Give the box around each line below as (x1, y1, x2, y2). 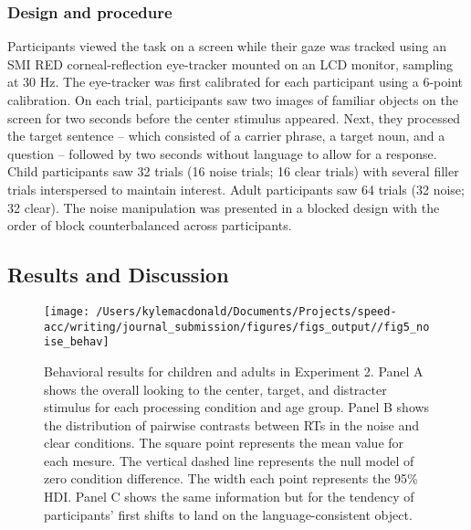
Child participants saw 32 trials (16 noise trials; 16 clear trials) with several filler (7, 162, 459, 181)
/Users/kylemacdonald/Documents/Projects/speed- (96, 304, 397, 318)
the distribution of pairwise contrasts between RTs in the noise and (44, 415, 420, 434)
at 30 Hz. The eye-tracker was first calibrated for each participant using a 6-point (7, 72, 463, 91)
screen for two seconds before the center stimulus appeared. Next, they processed (7, 108, 461, 127)
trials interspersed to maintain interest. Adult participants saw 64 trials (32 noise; (7, 179, 465, 198)
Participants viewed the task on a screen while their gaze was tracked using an (7, 37, 446, 56)
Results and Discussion (7, 260, 229, 289)
